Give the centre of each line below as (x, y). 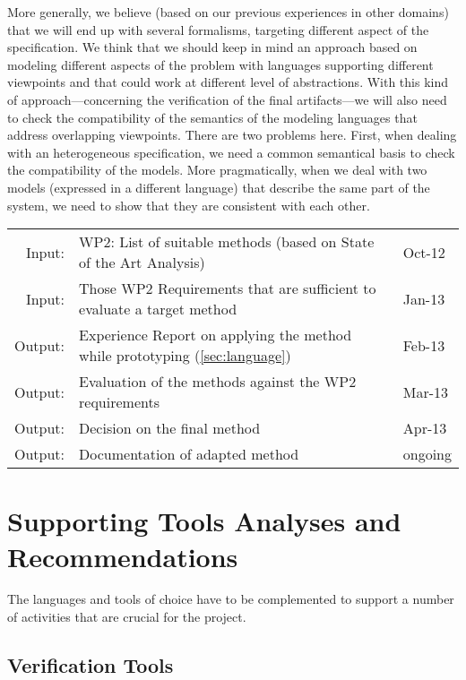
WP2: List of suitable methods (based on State (227, 242)
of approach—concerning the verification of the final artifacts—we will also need (227, 99)
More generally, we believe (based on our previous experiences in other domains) (228, 12)
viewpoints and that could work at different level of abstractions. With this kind (228, 82)
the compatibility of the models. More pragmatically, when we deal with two (217, 170)
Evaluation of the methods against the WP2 (218, 382)
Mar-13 (426, 392)
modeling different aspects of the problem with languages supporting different (220, 64)
